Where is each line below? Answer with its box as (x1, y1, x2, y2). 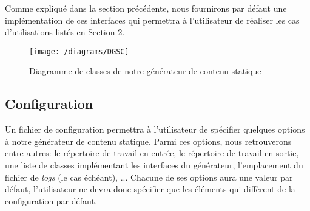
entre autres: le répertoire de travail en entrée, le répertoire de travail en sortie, (5, 147, 299, 159)
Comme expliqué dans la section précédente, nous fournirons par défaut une (5, 2, 287, 14)
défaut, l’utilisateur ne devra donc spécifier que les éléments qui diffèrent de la (5, 182, 295, 195)
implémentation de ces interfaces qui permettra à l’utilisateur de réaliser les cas (5, 13, 300, 26)
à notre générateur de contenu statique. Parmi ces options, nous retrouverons (5, 134, 292, 147)
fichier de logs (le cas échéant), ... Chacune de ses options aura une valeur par (5, 170, 293, 183)
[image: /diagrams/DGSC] (29, 47, 129, 56)
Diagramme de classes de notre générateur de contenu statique (29, 64, 261, 77)
